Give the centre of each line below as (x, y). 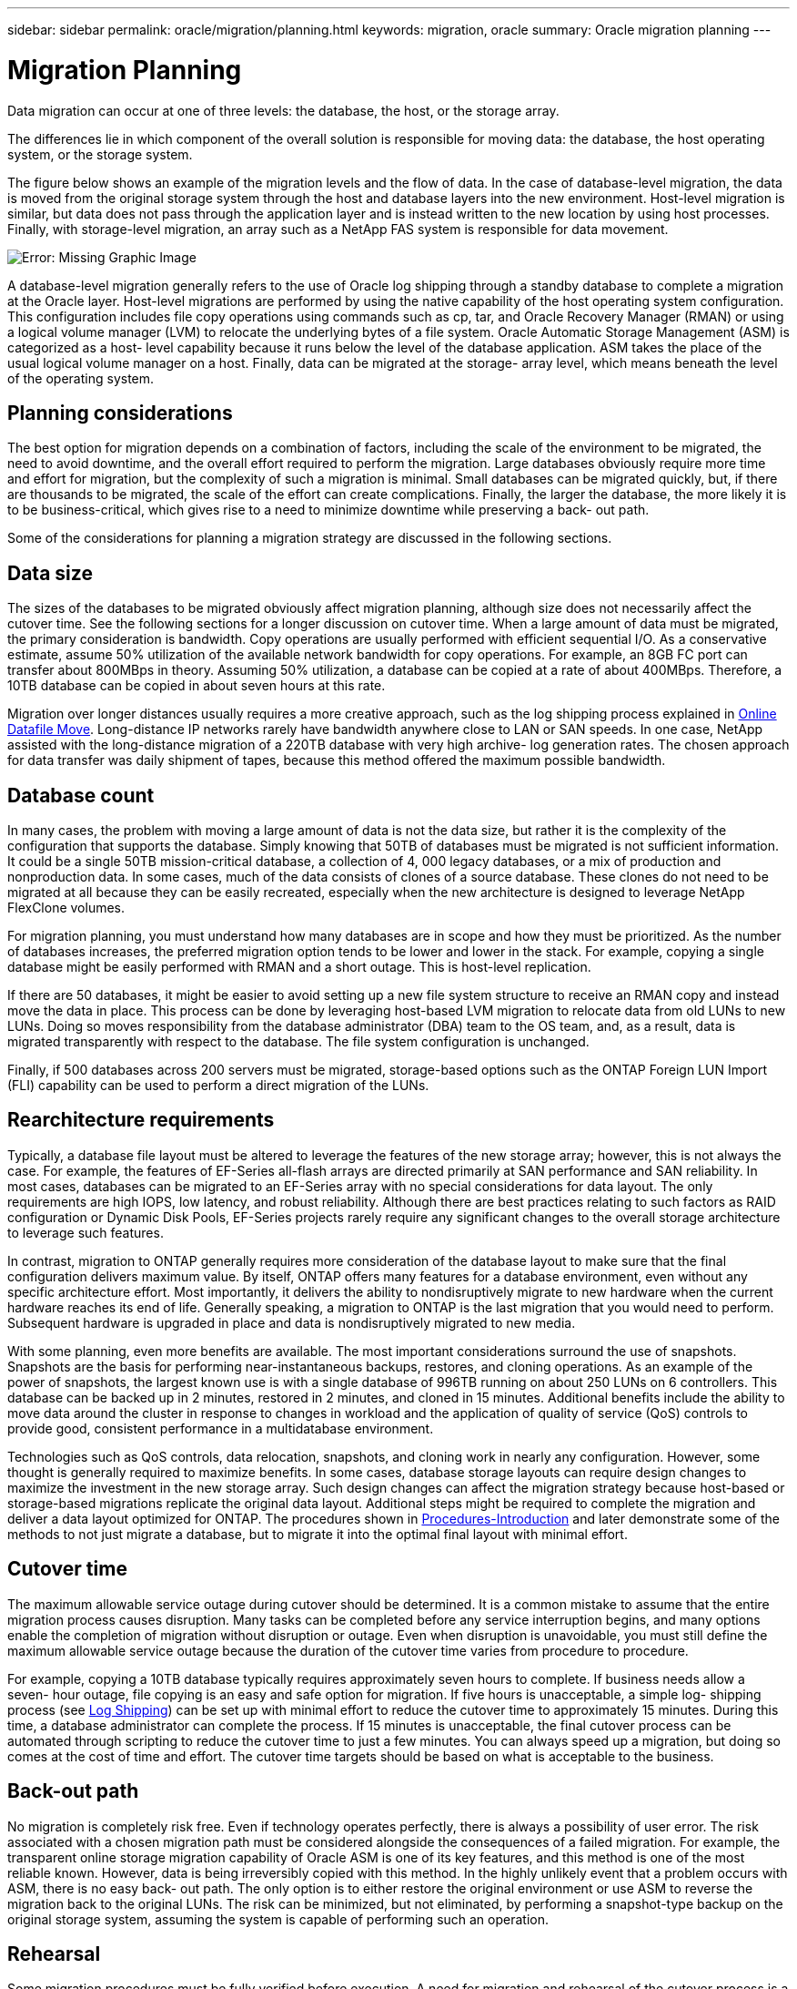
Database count (81, 795)
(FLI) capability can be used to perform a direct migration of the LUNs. (218, 1086)
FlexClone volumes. (66, 908)
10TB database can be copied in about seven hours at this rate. (197, 686)
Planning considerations (120, 413)
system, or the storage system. (100, 154)
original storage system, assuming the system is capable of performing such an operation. (278, 1919)
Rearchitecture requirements (141, 1120)
